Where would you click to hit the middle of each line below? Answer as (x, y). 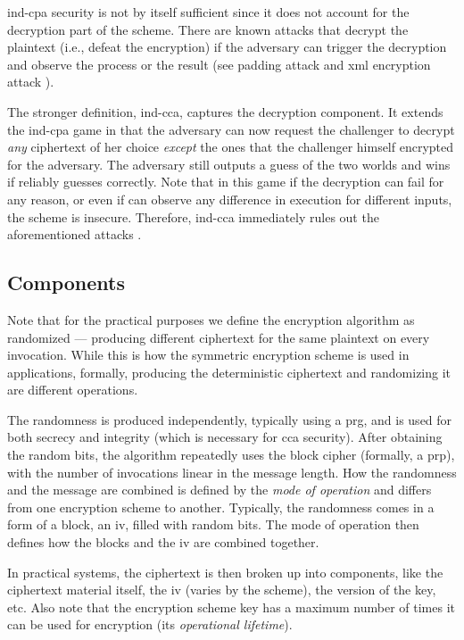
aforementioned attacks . (75, 234)
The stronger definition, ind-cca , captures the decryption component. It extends (225, 111)
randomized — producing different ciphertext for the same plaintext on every (219, 337)
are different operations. (73, 390)
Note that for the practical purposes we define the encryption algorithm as (211, 319)
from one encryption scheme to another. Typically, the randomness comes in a (221, 507)
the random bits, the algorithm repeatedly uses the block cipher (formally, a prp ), (231, 455)
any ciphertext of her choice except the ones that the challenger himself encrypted (231, 147)
